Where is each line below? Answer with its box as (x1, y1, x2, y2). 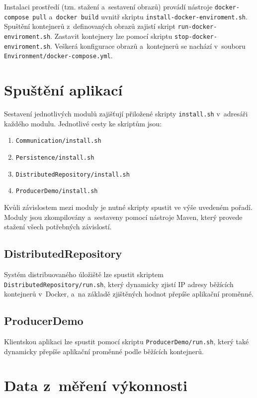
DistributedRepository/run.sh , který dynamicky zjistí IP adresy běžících (4, 279, 234, 289)
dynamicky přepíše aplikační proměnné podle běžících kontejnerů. (4, 346, 204, 356)
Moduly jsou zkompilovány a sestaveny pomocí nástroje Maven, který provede (4, 211, 243, 222)
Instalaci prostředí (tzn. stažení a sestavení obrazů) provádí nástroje (4, 1, 213, 11)
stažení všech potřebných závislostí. (4, 221, 112, 232)
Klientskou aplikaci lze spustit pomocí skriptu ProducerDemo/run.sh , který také (4, 336, 249, 346)
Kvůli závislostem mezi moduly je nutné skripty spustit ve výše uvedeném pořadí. (4, 201, 253, 212)
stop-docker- (174, 33, 217, 40)
